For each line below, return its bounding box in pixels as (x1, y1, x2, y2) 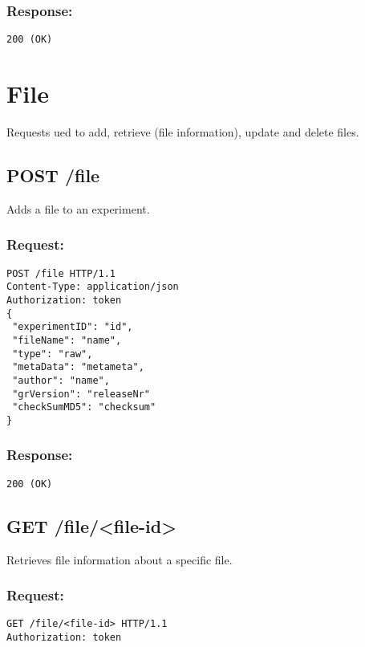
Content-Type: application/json (6, 281, 179, 293)
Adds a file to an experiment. (6, 200, 150, 217)
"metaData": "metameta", (12, 361, 144, 373)
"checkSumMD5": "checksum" (12, 401, 156, 413)
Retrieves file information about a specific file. (6, 551, 233, 568)
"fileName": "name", (12, 334, 122, 346)
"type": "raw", (12, 348, 93, 360)
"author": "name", (12, 374, 110, 386)
